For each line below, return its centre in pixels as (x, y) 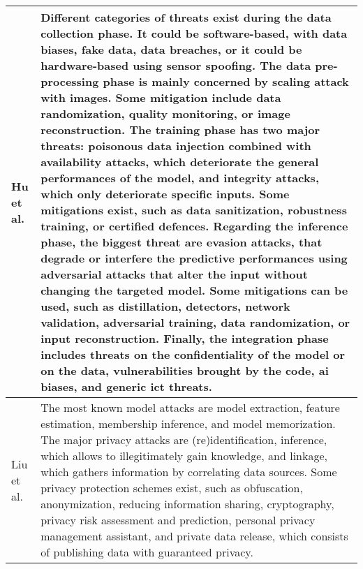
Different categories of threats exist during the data (186, 17)
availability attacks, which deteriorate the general (180, 162)
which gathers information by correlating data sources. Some (189, 472)
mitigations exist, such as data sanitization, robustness (194, 210)
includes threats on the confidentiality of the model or (193, 354)
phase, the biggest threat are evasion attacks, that (181, 242)
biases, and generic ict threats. (126, 386)
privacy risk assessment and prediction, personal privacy (178, 520)
